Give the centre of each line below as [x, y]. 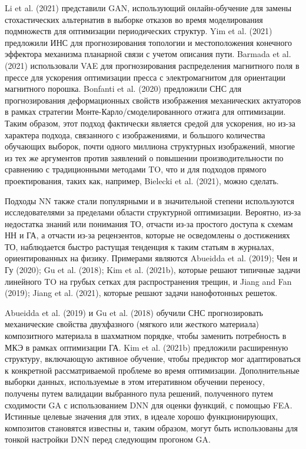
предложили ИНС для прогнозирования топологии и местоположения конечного [148, 42]
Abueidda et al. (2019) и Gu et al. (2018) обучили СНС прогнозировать [134, 312]
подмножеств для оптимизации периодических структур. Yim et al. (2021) [139, 31]
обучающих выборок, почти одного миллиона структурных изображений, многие [150, 146]
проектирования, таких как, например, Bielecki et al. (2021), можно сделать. [142, 180]
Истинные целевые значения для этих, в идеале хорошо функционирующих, [142, 416]
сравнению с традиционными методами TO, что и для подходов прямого [136, 169]
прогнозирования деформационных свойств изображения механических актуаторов [153, 100]
